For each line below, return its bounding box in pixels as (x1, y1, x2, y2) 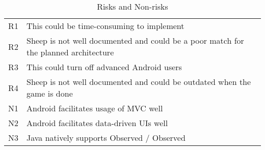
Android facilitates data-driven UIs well (26, 117, 168, 129)
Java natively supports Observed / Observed (26, 132, 185, 143)
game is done (26, 87, 73, 99)
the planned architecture (26, 46, 114, 58)
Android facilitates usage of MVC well (26, 102, 163, 114)
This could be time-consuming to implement (26, 20, 184, 32)
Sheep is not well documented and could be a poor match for (26, 35, 244, 46)
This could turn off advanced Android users (26, 61, 182, 73)
